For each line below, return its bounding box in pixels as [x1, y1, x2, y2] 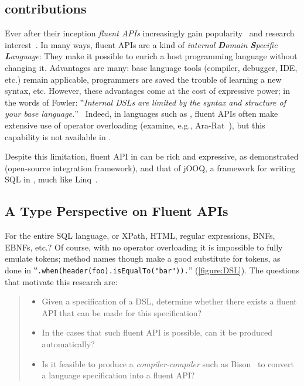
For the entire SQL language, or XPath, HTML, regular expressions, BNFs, [5, 229, 275, 242]
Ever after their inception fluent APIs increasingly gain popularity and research [5, 27, 295, 39]
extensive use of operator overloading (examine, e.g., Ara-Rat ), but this [5, 118, 265, 131]
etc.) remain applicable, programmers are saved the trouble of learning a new [5, 73, 282, 85]
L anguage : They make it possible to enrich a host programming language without [5, 50, 298, 62]
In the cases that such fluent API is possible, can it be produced [42, 326, 273, 338]
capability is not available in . [5, 130, 111, 143]
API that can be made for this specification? [42, 306, 202, 319]
